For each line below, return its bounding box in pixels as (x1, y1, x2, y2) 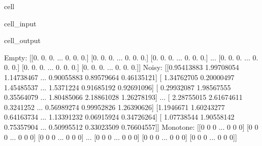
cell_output (4, 35, 41, 46)
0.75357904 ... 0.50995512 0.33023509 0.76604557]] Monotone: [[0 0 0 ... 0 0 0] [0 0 (4, 121, 258, 132)
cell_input (4, 18, 37, 28)
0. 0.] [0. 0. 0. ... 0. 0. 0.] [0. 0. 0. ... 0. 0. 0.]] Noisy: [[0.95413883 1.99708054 (4, 62, 239, 72)
